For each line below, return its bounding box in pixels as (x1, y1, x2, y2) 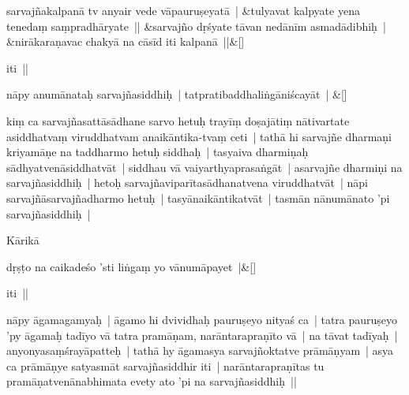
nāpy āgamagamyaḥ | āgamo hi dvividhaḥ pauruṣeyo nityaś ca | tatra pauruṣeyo (6, 311, 398, 327)
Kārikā (6, 232, 39, 248)
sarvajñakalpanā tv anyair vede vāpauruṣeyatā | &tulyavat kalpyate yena (6, 2, 360, 18)
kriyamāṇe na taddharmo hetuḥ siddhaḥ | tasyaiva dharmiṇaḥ (6, 143, 309, 160)
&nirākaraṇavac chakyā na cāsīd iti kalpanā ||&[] (6, 33, 245, 50)
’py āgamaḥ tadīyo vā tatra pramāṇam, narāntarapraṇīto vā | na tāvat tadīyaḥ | (6, 326, 398, 343)
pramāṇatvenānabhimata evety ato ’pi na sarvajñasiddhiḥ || (6, 373, 297, 389)
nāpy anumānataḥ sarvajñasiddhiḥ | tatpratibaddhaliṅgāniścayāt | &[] (6, 86, 347, 102)
